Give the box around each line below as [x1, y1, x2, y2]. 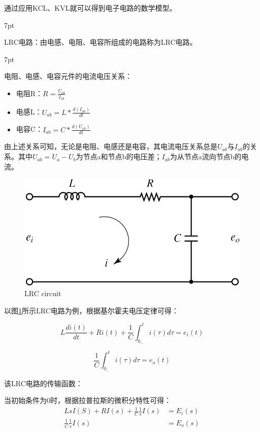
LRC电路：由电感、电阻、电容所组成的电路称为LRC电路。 [4, 37, 197, 47]
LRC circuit [24, 288, 61, 299]
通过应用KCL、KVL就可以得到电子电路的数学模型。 [4, 3, 177, 13]
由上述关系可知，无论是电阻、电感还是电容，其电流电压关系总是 [4, 141, 217, 152]
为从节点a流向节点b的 [170, 151, 242, 162]
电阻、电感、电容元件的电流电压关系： [4, 71, 132, 81]
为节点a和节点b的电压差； [76, 151, 162, 162]
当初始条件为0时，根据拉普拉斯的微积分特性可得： [4, 395, 171, 406]
